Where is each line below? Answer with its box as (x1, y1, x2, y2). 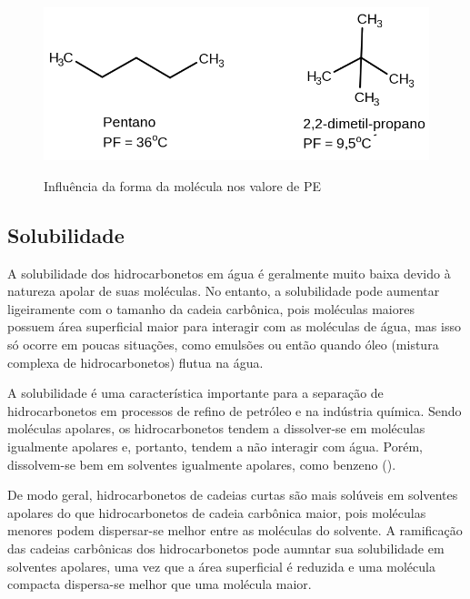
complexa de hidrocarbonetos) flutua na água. (7, 352, 264, 371)
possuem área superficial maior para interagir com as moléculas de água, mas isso (7, 317, 461, 336)
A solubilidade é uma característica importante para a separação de (7, 383, 384, 402)
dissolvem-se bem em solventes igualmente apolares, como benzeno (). (7, 454, 396, 473)
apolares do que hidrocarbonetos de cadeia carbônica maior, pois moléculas (7, 503, 426, 522)
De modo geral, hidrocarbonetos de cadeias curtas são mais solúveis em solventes (7, 485, 458, 504)
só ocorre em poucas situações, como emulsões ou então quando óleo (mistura (7, 335, 439, 354)
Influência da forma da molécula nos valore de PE (44, 176, 322, 195)
